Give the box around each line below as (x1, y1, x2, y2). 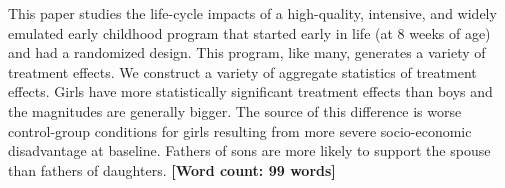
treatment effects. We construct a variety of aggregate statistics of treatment (8, 61, 477, 82)
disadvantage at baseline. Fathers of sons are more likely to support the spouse (8, 140, 491, 161)
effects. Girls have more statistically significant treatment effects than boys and (8, 81, 493, 102)
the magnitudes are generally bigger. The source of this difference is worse (8, 100, 462, 121)
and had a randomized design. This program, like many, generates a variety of (8, 42, 486, 63)
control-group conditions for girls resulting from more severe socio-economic (8, 120, 472, 141)
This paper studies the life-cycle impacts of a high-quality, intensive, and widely (8, 3, 497, 23)
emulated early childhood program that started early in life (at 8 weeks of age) (8, 22, 491, 43)
